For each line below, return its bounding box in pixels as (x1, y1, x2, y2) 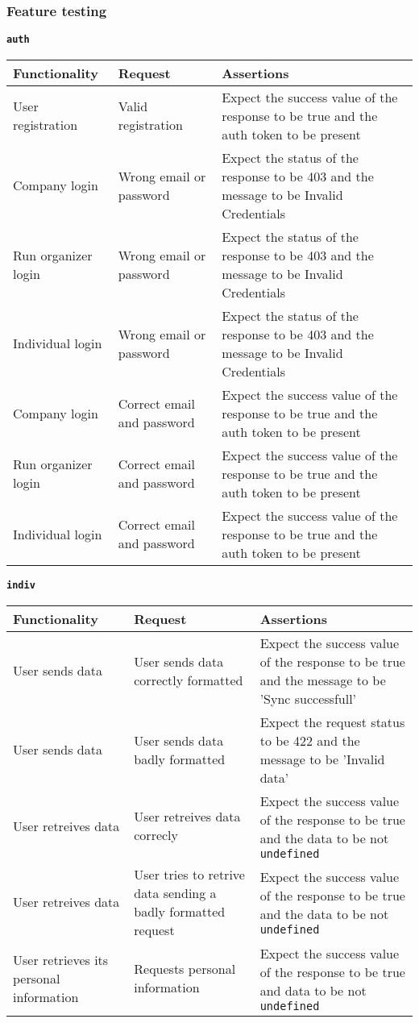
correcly (134, 825, 179, 845)
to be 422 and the (259, 730, 360, 750)
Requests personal (134, 959, 236, 979)
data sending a (134, 883, 217, 902)
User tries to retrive (134, 864, 245, 884)
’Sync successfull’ (259, 688, 357, 708)
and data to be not (259, 980, 367, 1000)
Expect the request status (259, 712, 405, 731)
